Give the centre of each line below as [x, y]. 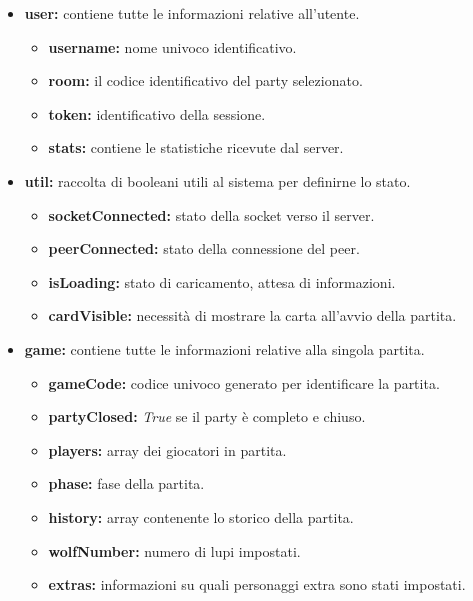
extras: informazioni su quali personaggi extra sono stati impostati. [257, 584]
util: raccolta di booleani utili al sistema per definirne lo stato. [217, 180]
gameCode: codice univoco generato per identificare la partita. [244, 382]
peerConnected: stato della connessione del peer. [204, 248]
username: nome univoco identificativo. [172, 46]
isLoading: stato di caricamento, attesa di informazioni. [222, 281]
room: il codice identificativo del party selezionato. [205, 80]
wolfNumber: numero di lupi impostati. [174, 550]
